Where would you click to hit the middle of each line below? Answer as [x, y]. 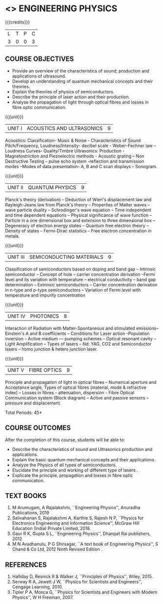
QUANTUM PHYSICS [52, 187]
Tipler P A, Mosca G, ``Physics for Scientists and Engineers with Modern [85, 592]
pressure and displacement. [33, 403]
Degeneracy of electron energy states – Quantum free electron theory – [77, 226]
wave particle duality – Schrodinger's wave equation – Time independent [78, 210]
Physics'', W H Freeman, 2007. [43, 597]
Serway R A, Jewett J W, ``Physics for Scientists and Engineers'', [77, 582]
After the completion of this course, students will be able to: [65, 440]
